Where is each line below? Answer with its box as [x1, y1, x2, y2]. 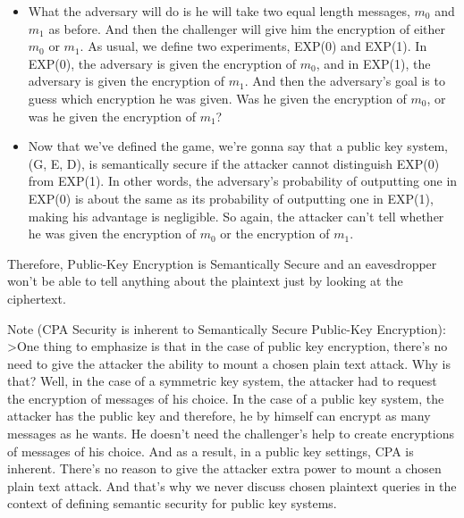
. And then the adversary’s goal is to [244, 71, 445, 90]
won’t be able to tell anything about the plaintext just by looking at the [7, 272, 403, 290]
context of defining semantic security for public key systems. [7, 494, 337, 513]
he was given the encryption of [28, 224, 196, 243]
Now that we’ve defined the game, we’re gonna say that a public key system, [28, 137, 449, 155]
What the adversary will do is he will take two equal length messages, [28, 2, 410, 20]
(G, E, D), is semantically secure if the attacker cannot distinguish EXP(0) [28, 154, 440, 172]
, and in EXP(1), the [316, 54, 431, 72]
